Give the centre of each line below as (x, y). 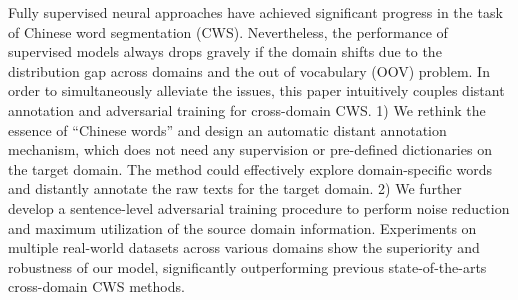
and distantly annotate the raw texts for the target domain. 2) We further (235, 188)
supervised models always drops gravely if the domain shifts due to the (225, 51)
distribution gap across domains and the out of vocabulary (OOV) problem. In (249, 70)
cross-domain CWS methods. (96, 286)
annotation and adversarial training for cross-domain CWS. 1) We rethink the (247, 109)
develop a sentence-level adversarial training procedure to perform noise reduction (259, 207)
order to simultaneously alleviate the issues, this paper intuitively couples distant (256, 90)
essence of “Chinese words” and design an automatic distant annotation (227, 129)
